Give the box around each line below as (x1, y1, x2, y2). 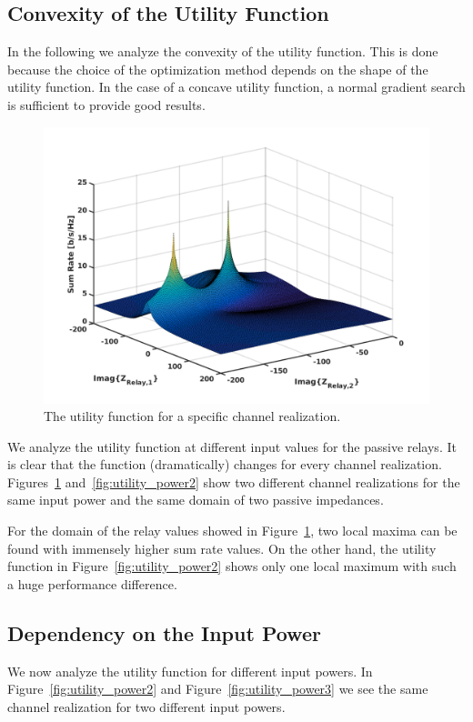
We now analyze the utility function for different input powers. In (7, 661, 373, 680)
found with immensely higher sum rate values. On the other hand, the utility (7, 538, 437, 557)
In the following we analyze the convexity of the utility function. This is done (7, 42, 438, 61)
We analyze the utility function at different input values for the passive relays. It (7, 436, 457, 456)
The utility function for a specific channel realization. (44, 406, 341, 426)
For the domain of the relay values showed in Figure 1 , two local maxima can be (7, 521, 458, 540)
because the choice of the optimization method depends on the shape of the (7, 59, 428, 78)
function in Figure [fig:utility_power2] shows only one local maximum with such (7, 557, 457, 576)
